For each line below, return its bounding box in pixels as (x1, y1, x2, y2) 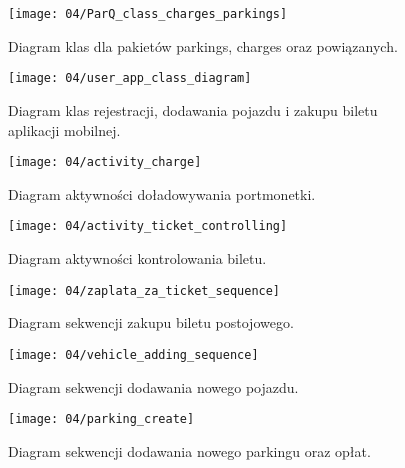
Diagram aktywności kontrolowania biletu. (8, 248, 267, 268)
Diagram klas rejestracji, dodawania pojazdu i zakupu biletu (8, 99, 378, 120)
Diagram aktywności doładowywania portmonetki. (8, 183, 316, 204)
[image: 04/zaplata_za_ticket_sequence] (8, 283, 281, 298)
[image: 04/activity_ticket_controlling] (8, 219, 288, 234)
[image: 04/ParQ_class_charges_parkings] (8, 7, 288, 21)
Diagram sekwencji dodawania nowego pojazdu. (8, 376, 299, 397)
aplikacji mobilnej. (8, 119, 121, 140)
